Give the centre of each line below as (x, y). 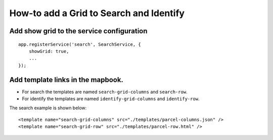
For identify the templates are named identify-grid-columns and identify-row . (111, 99)
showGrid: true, (49, 51)
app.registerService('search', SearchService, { (80, 44)
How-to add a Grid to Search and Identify (97, 13)
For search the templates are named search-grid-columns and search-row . (105, 92)
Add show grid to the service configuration (78, 31)
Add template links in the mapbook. (66, 80)
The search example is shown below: (48, 108)
